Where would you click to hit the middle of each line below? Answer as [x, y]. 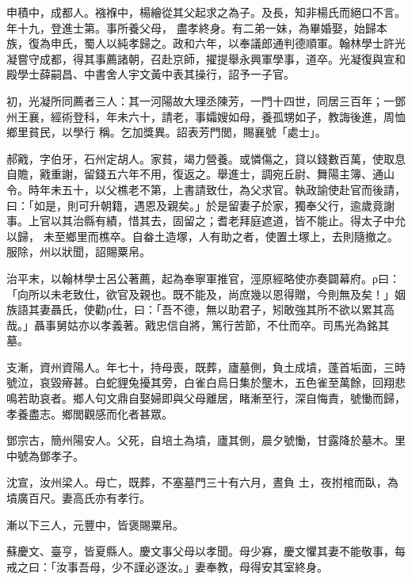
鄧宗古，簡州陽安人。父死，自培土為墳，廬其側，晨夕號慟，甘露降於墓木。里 [206, 440]
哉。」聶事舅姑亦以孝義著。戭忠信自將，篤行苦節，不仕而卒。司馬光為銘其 [198, 324]
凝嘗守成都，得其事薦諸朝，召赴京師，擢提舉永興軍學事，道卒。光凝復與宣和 [206, 58]
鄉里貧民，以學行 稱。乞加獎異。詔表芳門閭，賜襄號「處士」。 [166, 132]
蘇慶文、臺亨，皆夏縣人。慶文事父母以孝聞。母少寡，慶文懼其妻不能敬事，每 [206, 551]
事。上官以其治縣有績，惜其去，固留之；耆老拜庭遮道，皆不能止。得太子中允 [206, 221]
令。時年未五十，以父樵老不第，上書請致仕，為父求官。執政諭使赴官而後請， [206, 189]
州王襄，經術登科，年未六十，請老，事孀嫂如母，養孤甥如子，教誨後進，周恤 [206, 116]
